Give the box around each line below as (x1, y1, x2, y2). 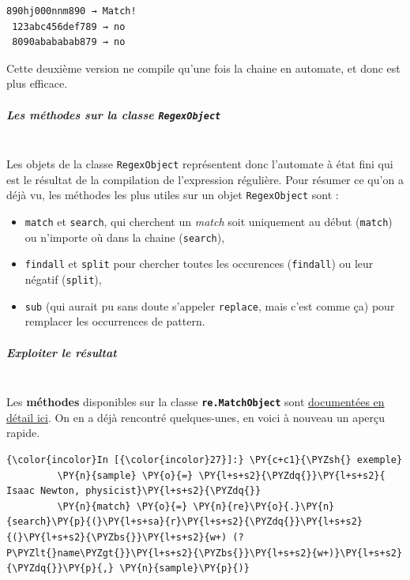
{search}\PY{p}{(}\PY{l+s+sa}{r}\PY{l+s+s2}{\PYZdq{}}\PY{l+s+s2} (6, 516, 363, 528)
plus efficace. (6, 75, 68, 92)
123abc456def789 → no (12, 21, 126, 32)
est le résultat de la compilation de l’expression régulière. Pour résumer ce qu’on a (6, 171, 404, 187)
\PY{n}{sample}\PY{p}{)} (119, 563, 250, 574)
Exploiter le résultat (6, 344, 117, 360)
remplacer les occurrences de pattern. (24, 313, 205, 330)
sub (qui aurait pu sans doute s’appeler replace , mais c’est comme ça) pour (24, 297, 395, 314)
